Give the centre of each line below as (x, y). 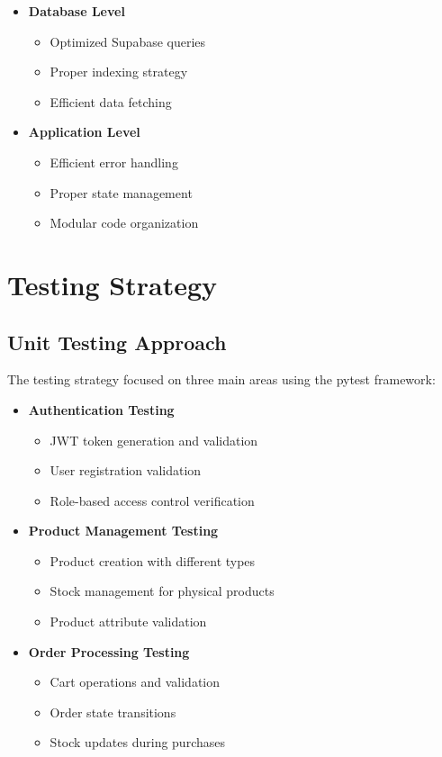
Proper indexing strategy (119, 72)
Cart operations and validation (135, 682)
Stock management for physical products (162, 591)
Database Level (77, 11)
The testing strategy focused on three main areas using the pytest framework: (221, 379)
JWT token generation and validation (154, 440)
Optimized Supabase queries (128, 41)
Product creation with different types (153, 560)
